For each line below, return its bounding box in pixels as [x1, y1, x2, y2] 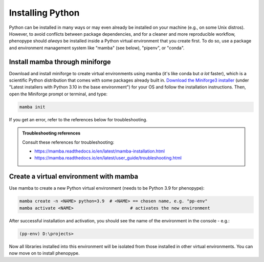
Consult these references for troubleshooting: [22, 139, 114, 145]
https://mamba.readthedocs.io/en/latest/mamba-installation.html [34, 148, 165, 154]
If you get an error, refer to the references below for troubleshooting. [9, 116, 148, 122]
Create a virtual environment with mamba [9, 173, 138, 181]
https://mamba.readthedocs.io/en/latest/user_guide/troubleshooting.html [34, 155, 182, 161]
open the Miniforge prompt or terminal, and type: [9, 91, 108, 97]
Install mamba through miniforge [9, 58, 111, 66]
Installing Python [9, 7, 80, 18]
